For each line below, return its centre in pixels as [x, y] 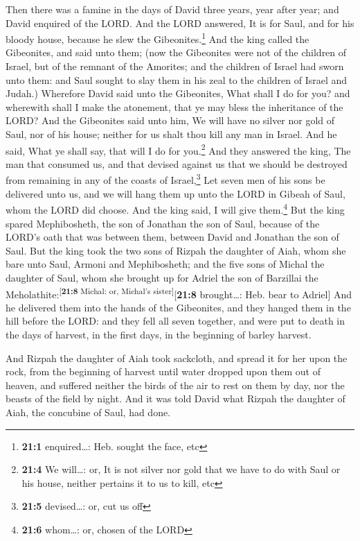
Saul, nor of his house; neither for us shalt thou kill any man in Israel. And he [171, 134]
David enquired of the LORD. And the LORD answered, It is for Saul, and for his [180, 23]
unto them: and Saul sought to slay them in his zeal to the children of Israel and [177, 79]
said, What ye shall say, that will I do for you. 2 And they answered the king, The [178, 149]
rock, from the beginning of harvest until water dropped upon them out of [163, 371]
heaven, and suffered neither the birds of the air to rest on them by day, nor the [175, 385]
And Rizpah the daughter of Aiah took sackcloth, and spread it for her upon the [177, 358]
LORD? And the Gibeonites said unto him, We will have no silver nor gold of [170, 120]
